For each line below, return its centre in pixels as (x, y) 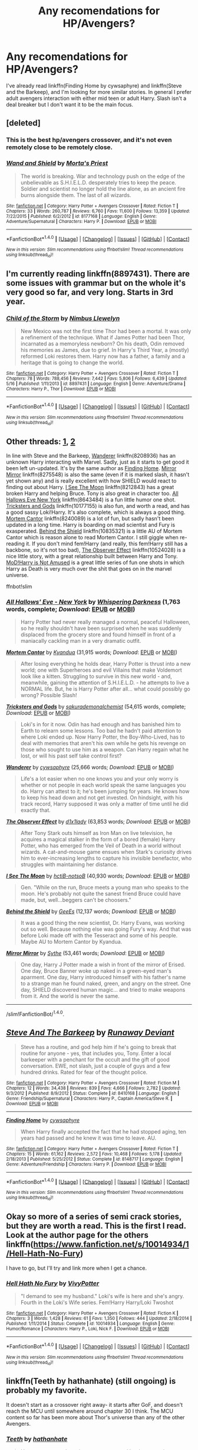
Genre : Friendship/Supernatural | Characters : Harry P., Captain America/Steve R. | (89, 1098)
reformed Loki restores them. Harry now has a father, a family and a (103, 357)
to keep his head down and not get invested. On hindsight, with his (101, 798)
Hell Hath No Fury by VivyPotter (53, 1283)
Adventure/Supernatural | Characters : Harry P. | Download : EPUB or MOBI (81, 221)
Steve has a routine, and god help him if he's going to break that (98, 1047)
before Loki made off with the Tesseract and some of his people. (99, 936)
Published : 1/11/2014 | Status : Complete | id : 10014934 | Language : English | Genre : (90, 1323)
